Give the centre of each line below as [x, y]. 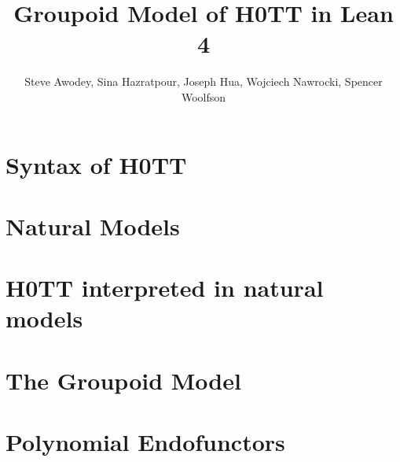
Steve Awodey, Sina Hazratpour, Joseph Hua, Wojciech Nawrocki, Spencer [204, 81]
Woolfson [204, 96]
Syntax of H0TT [96, 164]
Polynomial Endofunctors [145, 442]
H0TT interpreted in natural [165, 288]
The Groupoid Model [123, 380]
